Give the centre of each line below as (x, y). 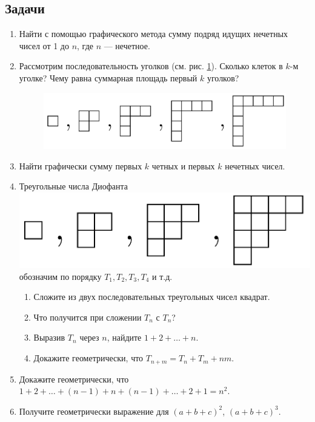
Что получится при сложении (88, 317)
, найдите (124, 337)
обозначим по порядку (60, 276)
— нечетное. (127, 45)
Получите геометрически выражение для (94, 411)
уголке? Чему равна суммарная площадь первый (108, 77)
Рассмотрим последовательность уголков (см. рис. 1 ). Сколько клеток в (151, 66)
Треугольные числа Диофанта (73, 186)
